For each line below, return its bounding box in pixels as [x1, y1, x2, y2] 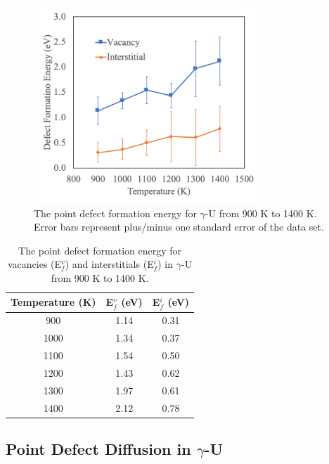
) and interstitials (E [65, 257, 154, 271]
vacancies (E [7, 257, 62, 271]
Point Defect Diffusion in [6, 438, 191, 460]
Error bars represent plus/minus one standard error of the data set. [34, 219, 324, 234]
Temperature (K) [11, 295, 96, 309]
